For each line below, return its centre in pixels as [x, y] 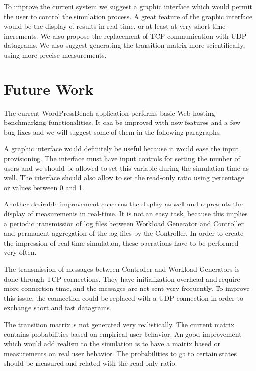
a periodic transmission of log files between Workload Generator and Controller [124, 223]
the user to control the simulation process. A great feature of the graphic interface [128, 16]
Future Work [49, 89]
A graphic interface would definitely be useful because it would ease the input [121, 148]
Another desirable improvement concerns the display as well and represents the [124, 204]
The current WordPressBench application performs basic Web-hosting [110, 112]
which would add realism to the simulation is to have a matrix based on [113, 344]
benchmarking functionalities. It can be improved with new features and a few [122, 122]
